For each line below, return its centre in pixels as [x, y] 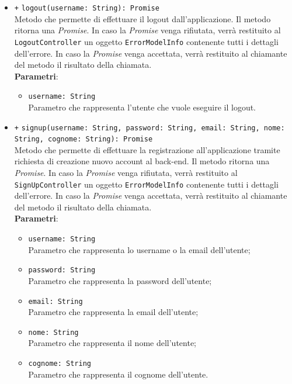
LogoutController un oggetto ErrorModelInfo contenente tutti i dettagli [146, 41]
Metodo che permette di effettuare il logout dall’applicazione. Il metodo [142, 18]
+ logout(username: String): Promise [87, 8]
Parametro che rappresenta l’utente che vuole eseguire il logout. [142, 107]
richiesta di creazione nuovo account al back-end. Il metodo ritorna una [142, 161]
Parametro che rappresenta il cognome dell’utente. [118, 374]
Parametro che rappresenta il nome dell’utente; [112, 343]
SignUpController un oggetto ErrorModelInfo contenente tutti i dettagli [146, 184]
